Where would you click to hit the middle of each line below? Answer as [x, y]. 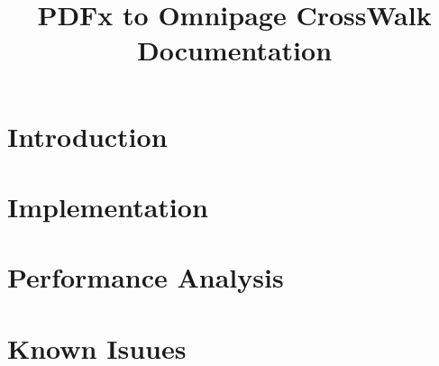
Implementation [108, 206]
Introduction [87, 136]
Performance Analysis [146, 277]
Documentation [234, 50]
